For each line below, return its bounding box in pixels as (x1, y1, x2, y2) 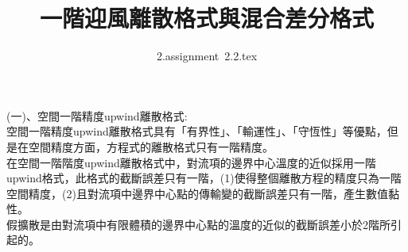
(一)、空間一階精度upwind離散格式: (6, 107, 188, 124)
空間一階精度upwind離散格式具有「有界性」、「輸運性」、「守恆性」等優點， (6, 123, 387, 139)
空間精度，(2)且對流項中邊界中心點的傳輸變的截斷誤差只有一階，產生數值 (6, 185, 388, 201)
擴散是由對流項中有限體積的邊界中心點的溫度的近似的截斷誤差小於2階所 (17, 216, 391, 232)
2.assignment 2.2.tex (156, 48, 258, 64)
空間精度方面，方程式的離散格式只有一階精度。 (28, 138, 274, 155)
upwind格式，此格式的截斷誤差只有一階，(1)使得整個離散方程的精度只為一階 (6, 170, 402, 186)
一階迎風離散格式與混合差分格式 (39, 2, 374, 34)
